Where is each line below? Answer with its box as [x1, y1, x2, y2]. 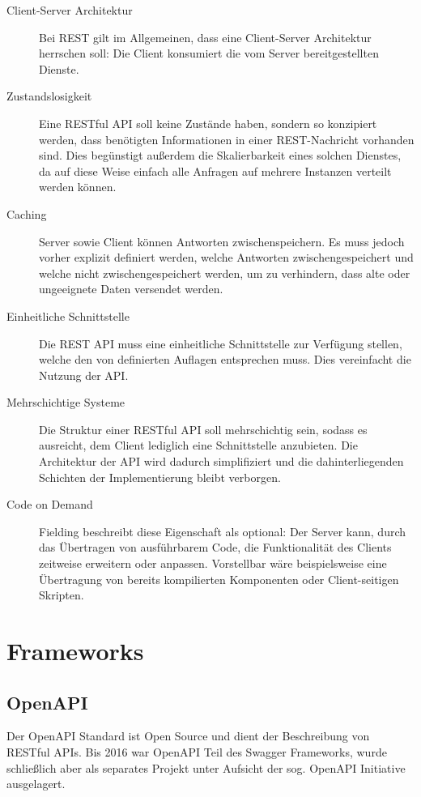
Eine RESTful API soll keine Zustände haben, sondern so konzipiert [39, 114, 377, 131]
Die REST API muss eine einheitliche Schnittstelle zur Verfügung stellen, [39, 335, 402, 352]
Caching [6, 205, 47, 222]
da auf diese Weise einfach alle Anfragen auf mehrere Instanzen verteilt [39, 162, 392, 179]
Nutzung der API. [39, 366, 129, 383]
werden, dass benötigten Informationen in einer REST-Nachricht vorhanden [39, 130, 415, 147]
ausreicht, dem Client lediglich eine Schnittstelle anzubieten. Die [39, 437, 358, 454]
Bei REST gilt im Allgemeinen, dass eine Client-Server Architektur [39, 28, 372, 45]
